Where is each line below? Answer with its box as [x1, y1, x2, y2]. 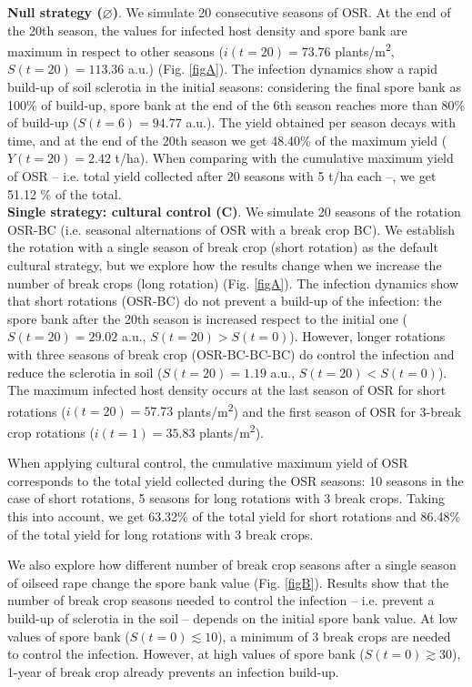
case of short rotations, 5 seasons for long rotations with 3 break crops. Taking [7, 489, 446, 508]
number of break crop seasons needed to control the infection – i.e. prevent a [7, 591, 435, 610]
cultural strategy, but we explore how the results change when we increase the [7, 255, 442, 274]
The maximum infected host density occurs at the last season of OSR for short [7, 380, 447, 399]
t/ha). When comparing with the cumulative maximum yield [115, 148, 454, 167]
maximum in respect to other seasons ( [7, 41, 224, 60]
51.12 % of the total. [7, 184, 122, 203]
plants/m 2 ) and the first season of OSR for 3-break [176, 399, 462, 420]
